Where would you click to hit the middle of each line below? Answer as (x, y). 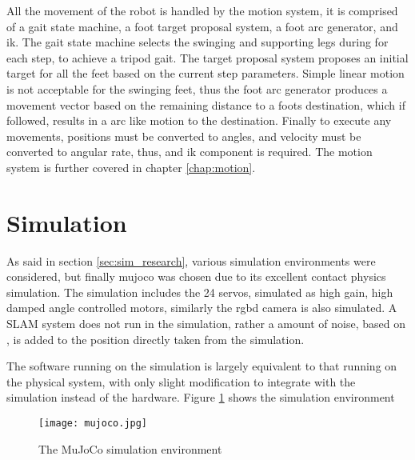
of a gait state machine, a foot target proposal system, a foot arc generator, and (202, 26)
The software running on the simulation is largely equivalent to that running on (202, 366)
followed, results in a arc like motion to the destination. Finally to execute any (199, 120)
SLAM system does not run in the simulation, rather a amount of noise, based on (206, 324)
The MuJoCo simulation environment (130, 448)
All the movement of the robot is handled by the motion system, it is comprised (202, 10)
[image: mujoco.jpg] (93, 423)
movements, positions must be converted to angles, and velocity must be (184, 136)
